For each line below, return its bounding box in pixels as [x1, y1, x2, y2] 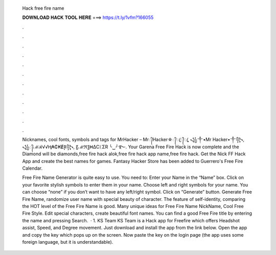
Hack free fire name [22, 5, 64, 11]
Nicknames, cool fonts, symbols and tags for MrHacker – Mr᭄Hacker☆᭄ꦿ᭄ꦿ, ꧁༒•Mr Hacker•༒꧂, [22, 136, 245, 143]
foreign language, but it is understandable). [22, 239, 113, 245]
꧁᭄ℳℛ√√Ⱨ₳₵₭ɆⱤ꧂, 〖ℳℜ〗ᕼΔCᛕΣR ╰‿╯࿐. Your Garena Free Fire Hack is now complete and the [22, 144, 240, 150]
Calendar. [22, 165, 43, 171]
